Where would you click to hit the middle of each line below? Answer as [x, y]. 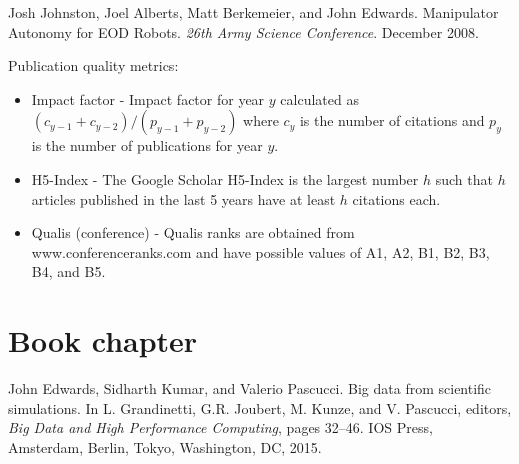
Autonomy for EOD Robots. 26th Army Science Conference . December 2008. [243, 31]
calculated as [319, 98]
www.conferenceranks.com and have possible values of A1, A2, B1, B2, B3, [260, 251]
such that [464, 178]
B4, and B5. [68, 271]
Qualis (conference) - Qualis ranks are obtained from [193, 232]
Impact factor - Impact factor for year [148, 98]
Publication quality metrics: [93, 65]
